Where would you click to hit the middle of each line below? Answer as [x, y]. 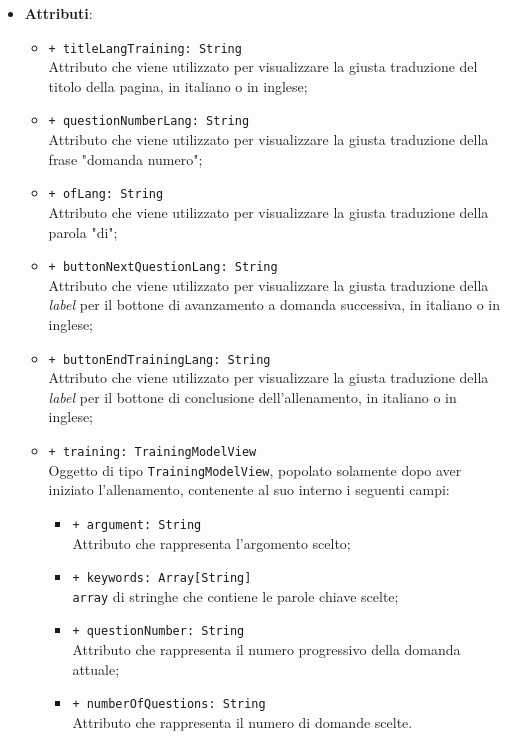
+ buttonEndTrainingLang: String [159, 359]
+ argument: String [137, 524]
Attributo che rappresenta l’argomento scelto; [211, 542]
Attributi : [58, 13]
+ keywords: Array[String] [162, 578]
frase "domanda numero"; [125, 158]
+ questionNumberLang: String [149, 121]
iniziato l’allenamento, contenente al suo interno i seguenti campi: [249, 489]
